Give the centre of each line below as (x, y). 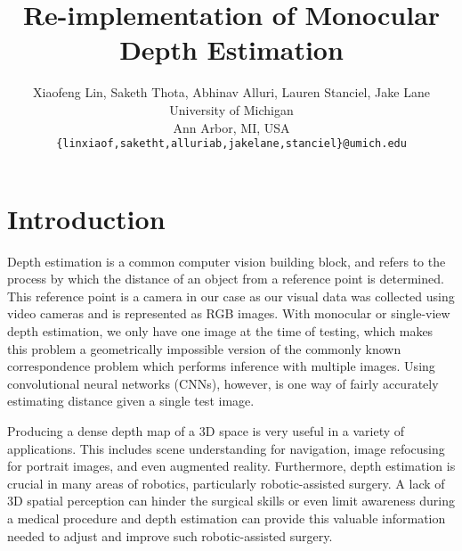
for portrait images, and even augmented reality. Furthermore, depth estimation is (231, 466)
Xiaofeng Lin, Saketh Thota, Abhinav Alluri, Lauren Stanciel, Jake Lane (231, 92)
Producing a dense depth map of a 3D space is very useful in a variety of (206, 431)
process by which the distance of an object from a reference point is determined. (226, 279)
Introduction (86, 218)
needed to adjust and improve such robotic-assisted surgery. (170, 535)
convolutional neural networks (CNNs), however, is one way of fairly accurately (223, 383)
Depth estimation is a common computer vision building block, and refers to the (227, 261)
